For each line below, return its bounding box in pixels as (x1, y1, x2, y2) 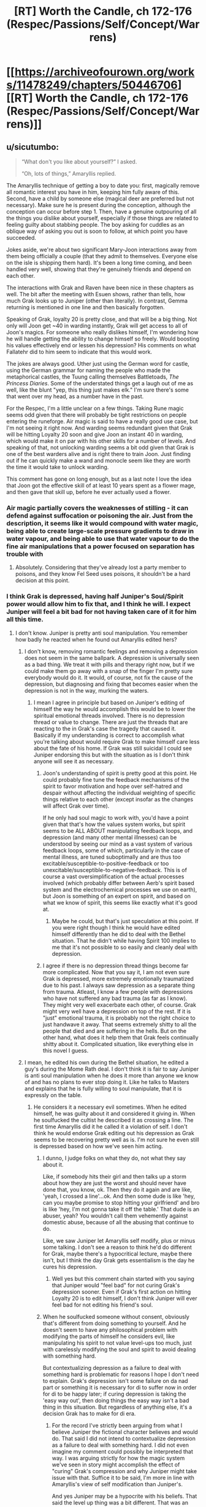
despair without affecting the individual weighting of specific (42, 789, 196, 797)
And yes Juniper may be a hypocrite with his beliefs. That (51, 1492, 197, 1500)
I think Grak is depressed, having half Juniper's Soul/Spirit (6, 592, 184, 600)
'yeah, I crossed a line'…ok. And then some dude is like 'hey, (42, 1192, 195, 1200)
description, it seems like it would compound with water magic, (6, 519, 199, 527)
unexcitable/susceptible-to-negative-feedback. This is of (42, 866, 187, 873)
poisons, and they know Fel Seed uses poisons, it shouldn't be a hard (15, 570, 191, 578)
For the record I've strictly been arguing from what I (51, 1422, 183, 1429)
